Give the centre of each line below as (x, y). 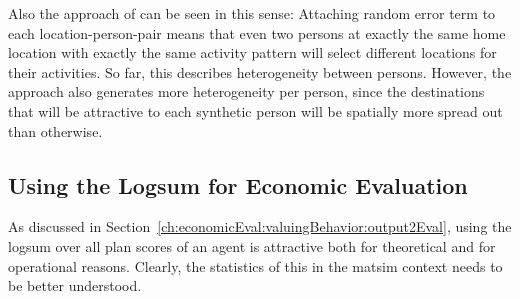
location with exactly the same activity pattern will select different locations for (252, 52)
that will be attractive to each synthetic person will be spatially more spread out (255, 110)
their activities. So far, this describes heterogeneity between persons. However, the (260, 71)
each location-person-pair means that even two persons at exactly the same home (257, 32)
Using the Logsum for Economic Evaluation (238, 184)
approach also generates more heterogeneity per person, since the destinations (246, 91)
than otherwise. (55, 130)
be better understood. (75, 285)
